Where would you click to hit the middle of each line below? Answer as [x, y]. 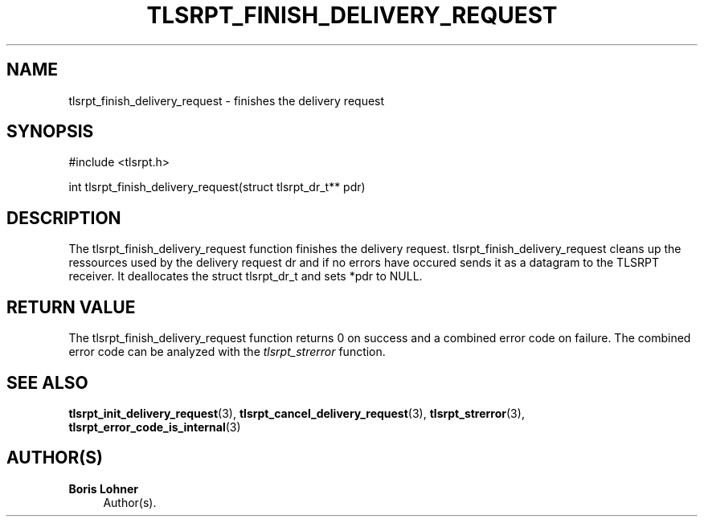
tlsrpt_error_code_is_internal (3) [155, 427]
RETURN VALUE [71, 307]
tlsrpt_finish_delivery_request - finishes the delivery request [227, 100]
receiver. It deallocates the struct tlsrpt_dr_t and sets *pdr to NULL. [246, 276]
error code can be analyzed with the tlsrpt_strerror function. [227, 352]
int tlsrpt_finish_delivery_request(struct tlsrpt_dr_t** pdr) [217, 187]
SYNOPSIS [50, 132]
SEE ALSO [47, 382]
